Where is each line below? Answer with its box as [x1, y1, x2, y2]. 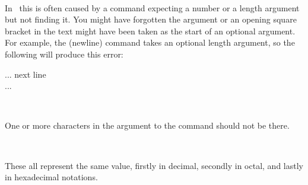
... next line [5, 68, 46, 80]
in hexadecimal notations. [5, 171, 98, 183]
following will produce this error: [5, 47, 123, 60]
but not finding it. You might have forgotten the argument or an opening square [5, 13, 297, 25]
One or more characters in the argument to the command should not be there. [5, 119, 290, 132]
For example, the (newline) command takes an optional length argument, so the [5, 36, 295, 49]
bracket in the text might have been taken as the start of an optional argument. [5, 24, 296, 37]
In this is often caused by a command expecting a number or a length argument [5, 1, 300, 14]
